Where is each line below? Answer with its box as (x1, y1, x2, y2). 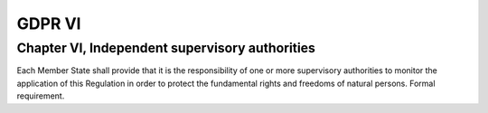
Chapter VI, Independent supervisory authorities (16, 40, 316, 56)
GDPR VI (16, 14, 81, 33)
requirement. (16, 90, 65, 101)
